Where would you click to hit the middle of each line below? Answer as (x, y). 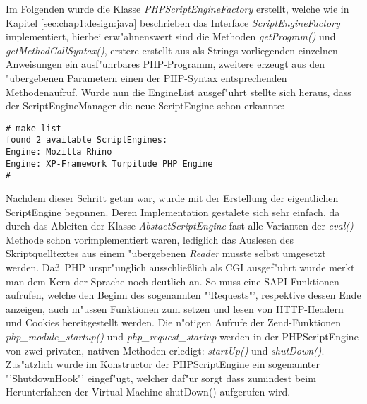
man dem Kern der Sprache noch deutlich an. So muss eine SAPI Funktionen (173, 281)
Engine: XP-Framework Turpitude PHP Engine (109, 164)
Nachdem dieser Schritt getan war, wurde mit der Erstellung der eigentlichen (172, 198)
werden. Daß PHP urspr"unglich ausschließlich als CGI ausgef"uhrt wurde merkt (180, 267)
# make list (34, 128)
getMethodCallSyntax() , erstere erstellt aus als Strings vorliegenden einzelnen (172, 50)
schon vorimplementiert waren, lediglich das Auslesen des (170, 239)
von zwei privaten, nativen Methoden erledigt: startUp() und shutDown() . (165, 350)
